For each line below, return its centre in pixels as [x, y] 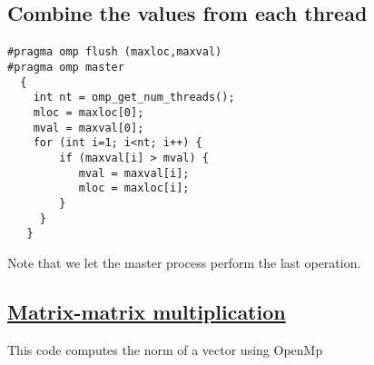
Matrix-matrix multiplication [147, 311]
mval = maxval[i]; [134, 173]
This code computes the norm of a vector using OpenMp [165, 349]
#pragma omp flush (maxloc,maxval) [115, 52]
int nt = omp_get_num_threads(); [134, 98]
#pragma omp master [66, 68]
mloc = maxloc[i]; [134, 188]
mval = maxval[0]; [89, 128]
